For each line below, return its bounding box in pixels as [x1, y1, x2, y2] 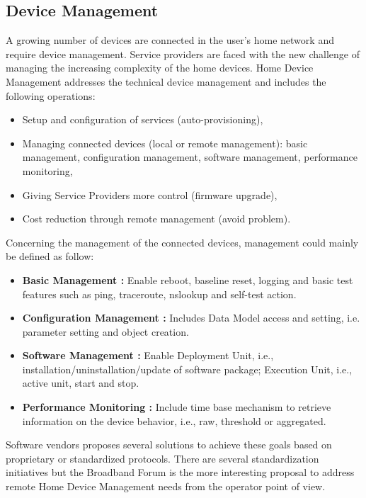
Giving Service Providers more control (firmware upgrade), [22, 187, 278, 202]
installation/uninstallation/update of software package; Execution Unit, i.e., [22, 361, 353, 376]
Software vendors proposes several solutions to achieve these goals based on [6, 437, 332, 452]
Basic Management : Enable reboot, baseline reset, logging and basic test [22, 272, 353, 287]
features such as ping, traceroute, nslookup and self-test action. [22, 286, 297, 301]
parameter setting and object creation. [22, 324, 189, 339]
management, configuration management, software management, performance [22, 149, 358, 164]
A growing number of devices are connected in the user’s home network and [6, 33, 334, 47]
